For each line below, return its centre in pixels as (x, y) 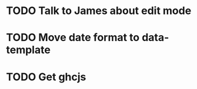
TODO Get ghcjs (46, 77)
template (29, 50)
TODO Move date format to (73, 38)
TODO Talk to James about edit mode (99, 11)
